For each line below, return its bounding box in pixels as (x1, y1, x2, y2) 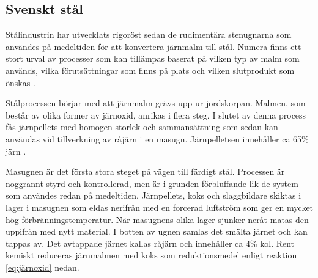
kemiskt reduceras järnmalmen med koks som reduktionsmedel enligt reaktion (6, 249, 297, 262)
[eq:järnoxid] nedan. (6, 260, 79, 273)
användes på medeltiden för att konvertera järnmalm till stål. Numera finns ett (6, 40, 301, 53)
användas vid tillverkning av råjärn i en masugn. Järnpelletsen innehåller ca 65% (6, 132, 309, 145)
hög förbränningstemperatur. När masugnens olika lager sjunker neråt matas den (6, 213, 309, 225)
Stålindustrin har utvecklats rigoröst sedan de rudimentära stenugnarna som (6, 28, 292, 41)
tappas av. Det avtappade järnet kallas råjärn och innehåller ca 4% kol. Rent (6, 236, 295, 249)
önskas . (6, 76, 35, 89)
